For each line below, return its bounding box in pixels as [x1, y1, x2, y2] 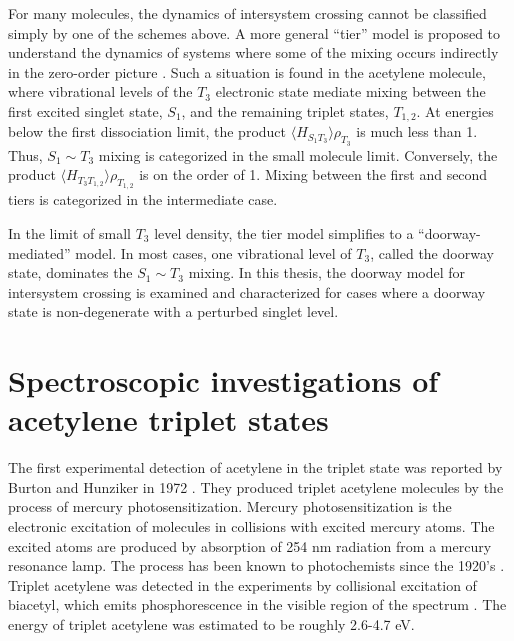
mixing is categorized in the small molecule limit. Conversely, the [98, 144, 498, 165]
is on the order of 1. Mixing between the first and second [139, 164, 488, 185]
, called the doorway [370, 242, 494, 263]
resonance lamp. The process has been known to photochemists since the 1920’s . [8, 555, 505, 576]
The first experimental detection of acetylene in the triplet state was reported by [8, 457, 503, 478]
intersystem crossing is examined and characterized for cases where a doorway [8, 281, 486, 302]
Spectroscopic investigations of [8, 360, 439, 401]
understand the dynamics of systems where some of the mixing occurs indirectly [8, 42, 499, 63]
